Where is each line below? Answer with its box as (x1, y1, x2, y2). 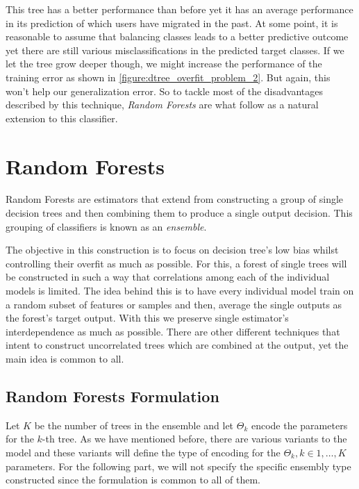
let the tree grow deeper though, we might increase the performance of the (6, 56, 322, 71)
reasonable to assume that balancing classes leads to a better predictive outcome (6, 29, 349, 44)
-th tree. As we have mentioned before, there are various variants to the (42, 431, 347, 446)
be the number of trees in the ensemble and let (34, 417, 234, 432)
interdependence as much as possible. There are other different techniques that (6, 324, 340, 338)
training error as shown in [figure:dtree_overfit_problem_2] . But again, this (6, 69, 331, 84)
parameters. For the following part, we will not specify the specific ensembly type (6, 458, 351, 473)
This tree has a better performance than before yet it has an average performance (6, 2, 353, 16)
